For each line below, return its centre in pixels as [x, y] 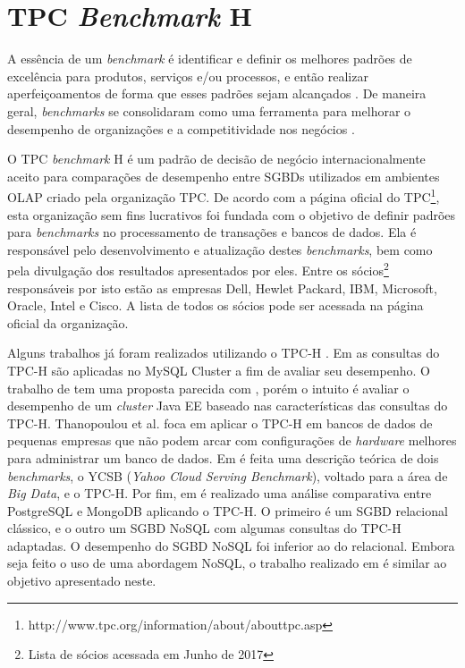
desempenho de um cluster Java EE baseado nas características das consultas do [228, 406]
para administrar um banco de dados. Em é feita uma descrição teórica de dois [223, 457]
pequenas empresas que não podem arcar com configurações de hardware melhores [232, 440]
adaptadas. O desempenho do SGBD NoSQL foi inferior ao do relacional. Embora [231, 545]
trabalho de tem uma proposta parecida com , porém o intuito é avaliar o [208, 388]
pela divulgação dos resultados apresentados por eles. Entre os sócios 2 [198, 269]
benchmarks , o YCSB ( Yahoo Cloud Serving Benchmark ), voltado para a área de [228, 475]
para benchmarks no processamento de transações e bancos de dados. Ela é [212, 232]
